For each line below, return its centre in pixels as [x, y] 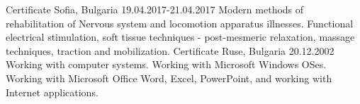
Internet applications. [52, 92]
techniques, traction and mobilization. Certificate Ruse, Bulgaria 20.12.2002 [170, 50]
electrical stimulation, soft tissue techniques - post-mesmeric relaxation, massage [180, 37]
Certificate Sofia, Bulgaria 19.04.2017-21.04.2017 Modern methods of [155, 9]
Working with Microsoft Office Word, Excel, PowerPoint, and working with [169, 78]
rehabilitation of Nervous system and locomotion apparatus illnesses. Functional [180, 23]
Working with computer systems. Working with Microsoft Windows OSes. [166, 64]
